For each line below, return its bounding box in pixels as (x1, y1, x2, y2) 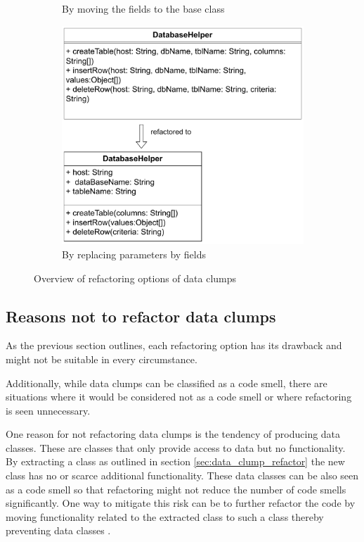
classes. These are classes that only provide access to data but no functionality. (6, 440, 346, 455)
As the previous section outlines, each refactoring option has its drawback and (6, 338, 342, 353)
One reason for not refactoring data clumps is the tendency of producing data (6, 427, 341, 441)
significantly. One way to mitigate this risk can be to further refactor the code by (6, 496, 356, 510)
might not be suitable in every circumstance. (6, 351, 197, 366)
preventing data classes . (6, 523, 111, 538)
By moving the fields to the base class (62, 1, 225, 15)
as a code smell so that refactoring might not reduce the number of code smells (6, 481, 346, 496)
